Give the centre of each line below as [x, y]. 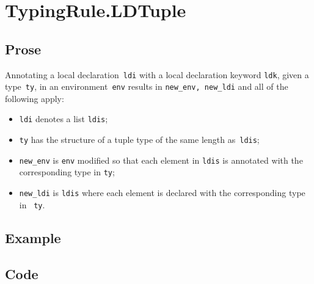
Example [33, 237]
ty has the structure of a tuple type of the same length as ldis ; [139, 140]
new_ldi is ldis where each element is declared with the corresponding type [162, 193]
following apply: [35, 98]
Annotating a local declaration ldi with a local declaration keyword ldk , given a [157, 74]
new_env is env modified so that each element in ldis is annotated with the [161, 160]
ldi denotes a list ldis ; [64, 119]
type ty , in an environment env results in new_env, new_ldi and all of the [147, 86]
